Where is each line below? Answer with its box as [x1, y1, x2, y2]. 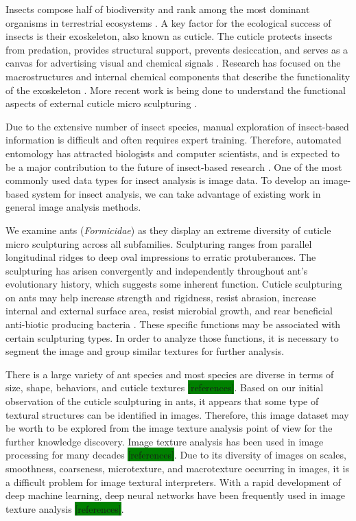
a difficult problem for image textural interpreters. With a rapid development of [5, 474, 341, 489]
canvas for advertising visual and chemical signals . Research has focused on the [5, 56, 341, 70]
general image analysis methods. [5, 200, 141, 214]
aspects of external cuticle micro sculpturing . [5, 96, 198, 111]
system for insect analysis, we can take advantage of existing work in [32, 186, 321, 200]
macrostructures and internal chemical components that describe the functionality [5, 69, 351, 83]
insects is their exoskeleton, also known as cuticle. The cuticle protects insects [5, 29, 333, 43]
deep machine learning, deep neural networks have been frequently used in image [5, 488, 345, 502]
